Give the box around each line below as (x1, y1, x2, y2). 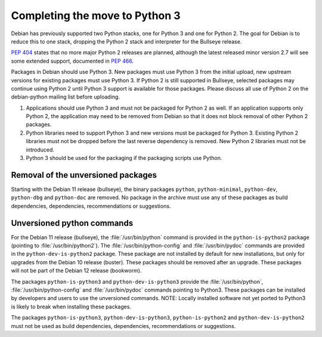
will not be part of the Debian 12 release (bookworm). (11, 267, 142, 274)
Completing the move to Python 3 (11, 9, 181, 22)
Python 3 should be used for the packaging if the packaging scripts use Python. (26, 154, 222, 162)
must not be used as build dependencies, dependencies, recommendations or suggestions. (11, 322, 236, 329)
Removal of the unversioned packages (11, 170, 157, 180)
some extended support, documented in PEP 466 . (11, 57, 134, 64)
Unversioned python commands (11, 218, 134, 228)
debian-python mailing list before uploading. (11, 93, 120, 101)
